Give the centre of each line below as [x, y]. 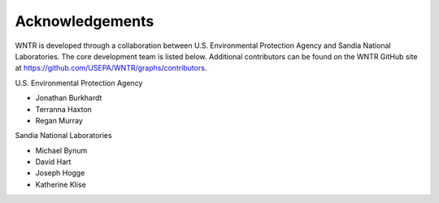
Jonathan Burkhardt [69, 98]
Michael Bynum [61, 150]
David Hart [53, 162]
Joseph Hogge [60, 173]
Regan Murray [59, 120]
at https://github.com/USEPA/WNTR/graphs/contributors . [111, 68]
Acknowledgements [85, 21]
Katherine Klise [61, 184]
